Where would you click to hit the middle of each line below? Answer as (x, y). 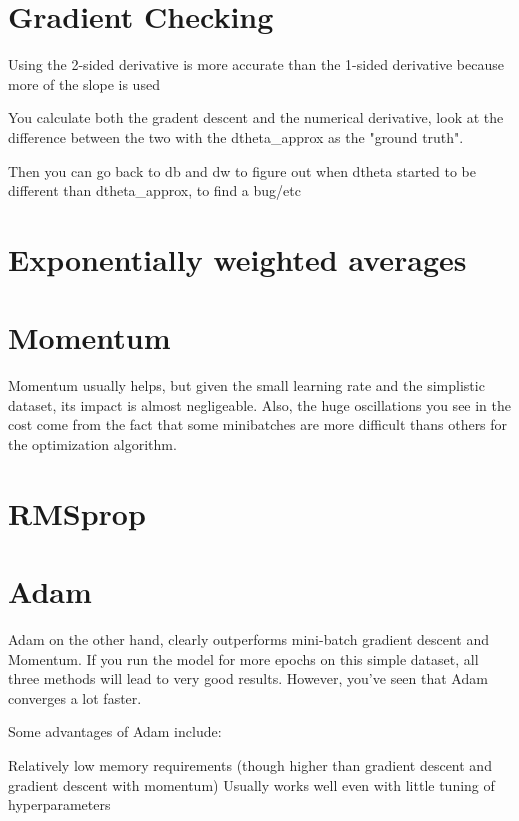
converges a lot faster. (75, 697)
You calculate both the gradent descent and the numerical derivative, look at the (256, 117)
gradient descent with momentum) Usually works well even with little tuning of (251, 784)
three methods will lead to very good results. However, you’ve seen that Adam (248, 678)
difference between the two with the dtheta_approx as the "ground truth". (236, 136)
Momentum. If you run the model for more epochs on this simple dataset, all (243, 658)
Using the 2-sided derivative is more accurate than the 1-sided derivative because (256, 64)
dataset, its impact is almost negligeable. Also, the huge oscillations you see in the (260, 404)
